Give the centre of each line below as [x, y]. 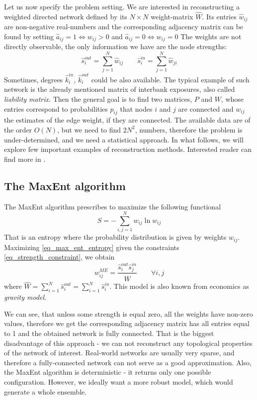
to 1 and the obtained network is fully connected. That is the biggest [109, 333]
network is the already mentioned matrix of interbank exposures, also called [120, 89]
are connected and [206, 108]
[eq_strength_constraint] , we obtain [59, 257]
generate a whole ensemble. [45, 391]
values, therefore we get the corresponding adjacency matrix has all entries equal [127, 323]
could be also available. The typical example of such [170, 79]
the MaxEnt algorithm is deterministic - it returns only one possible [108, 372]
